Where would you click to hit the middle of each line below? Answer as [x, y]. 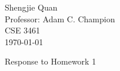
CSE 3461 [23, 30]
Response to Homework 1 [51, 61]
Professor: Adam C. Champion [60, 18]
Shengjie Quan [31, 7]
